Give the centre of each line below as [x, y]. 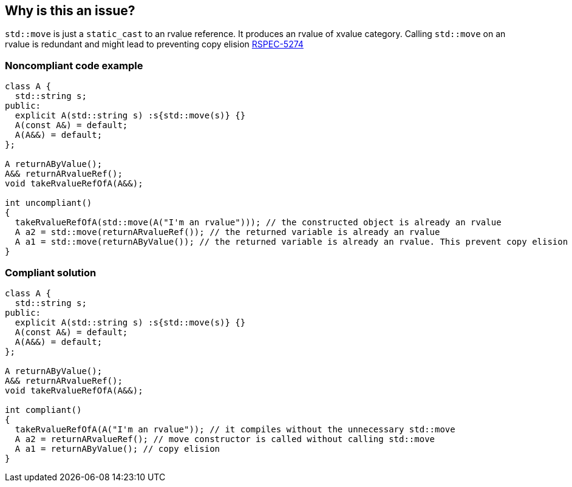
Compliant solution [51, 272]
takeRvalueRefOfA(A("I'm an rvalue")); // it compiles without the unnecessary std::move [235, 429]
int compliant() [43, 410]
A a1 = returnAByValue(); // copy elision [117, 448]
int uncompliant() [49, 203]
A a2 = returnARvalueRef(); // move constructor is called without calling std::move [225, 439]
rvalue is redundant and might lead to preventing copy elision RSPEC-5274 [154, 44]
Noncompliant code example [74, 65]
